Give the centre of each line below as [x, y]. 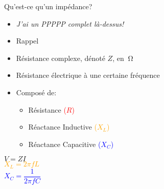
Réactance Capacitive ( [65, 144]
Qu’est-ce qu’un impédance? [48, 6]
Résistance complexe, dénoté [61, 58]
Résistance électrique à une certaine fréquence [88, 75]
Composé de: [36, 92]
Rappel [27, 41]
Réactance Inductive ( [63, 127]
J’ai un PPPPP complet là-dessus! [70, 23]
